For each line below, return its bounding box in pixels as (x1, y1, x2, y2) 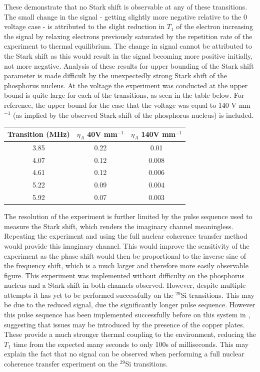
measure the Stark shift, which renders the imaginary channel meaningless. (4, 221, 233, 231)
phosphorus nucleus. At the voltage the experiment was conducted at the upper (4, 80, 248, 90)
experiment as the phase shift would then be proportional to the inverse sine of (4, 250, 246, 261)
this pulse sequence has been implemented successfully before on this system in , (4, 309, 250, 320)
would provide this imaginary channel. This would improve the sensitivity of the (4, 240, 249, 251)
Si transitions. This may (180, 289, 254, 300)
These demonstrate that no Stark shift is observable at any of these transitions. (4, 2, 247, 12)
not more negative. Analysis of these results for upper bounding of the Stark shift (4, 60, 254, 71)
